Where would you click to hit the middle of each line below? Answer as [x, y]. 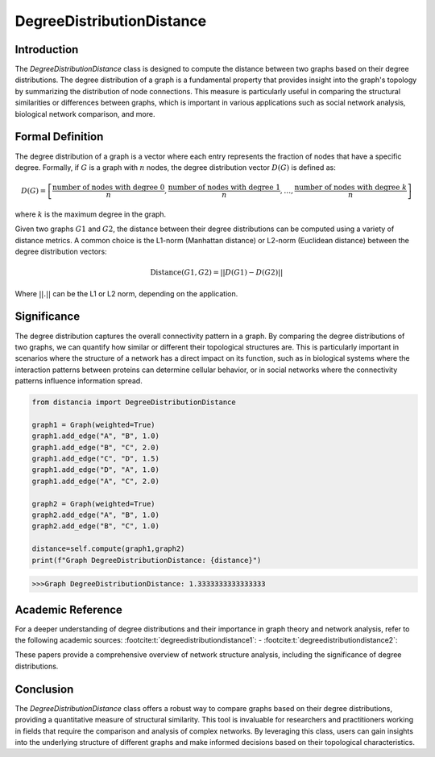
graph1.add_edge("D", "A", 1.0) [96, 470]
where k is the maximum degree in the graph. [91, 214]
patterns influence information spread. [79, 381]
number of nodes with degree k [350, 188]
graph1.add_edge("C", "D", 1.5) [96, 459]
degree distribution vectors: [61, 252]
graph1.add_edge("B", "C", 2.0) [96, 447]
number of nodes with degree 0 [109, 188]
